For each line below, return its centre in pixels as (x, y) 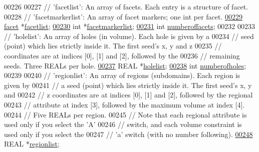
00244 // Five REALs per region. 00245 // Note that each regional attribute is (125, 114)
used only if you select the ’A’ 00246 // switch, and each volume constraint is (123, 124)
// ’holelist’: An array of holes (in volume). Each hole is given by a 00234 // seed (129, 36)
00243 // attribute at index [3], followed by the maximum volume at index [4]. (124, 104)
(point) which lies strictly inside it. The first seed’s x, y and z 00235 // (113, 46)
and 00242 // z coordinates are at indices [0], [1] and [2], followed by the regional (128, 95)
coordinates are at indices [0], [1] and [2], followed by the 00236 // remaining (122, 55)
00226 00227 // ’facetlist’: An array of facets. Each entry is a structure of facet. (126, 6)
